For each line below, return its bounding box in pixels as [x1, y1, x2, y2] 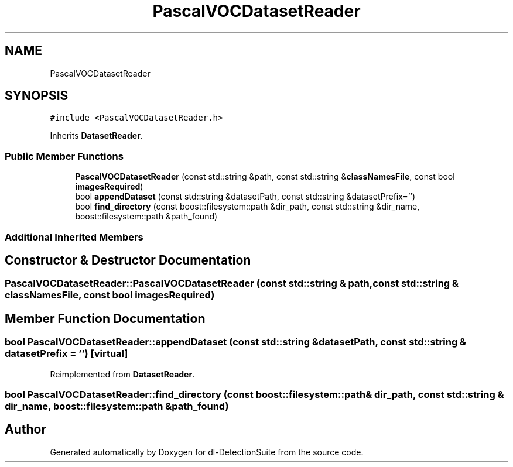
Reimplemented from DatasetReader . [50, 369, 195, 379]
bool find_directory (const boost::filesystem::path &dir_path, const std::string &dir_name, [75, 201, 420, 212]
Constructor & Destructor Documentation [5, 252, 251, 267]
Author [5, 422, 46, 437]
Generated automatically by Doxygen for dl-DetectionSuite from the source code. [50, 447, 364, 457]
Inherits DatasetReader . [50, 131, 143, 141]
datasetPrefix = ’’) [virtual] [5, 348, 128, 360]
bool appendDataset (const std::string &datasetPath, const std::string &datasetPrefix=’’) [75, 191, 416, 202]
